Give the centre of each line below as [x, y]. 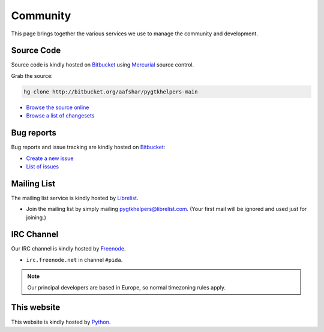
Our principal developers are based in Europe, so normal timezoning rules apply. [127, 287]
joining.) [36, 217]
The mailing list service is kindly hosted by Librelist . [75, 198]
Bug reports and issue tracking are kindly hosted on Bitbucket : [88, 147]
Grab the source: [32, 76]
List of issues [43, 166]
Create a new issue [50, 158]
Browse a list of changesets [60, 116]
